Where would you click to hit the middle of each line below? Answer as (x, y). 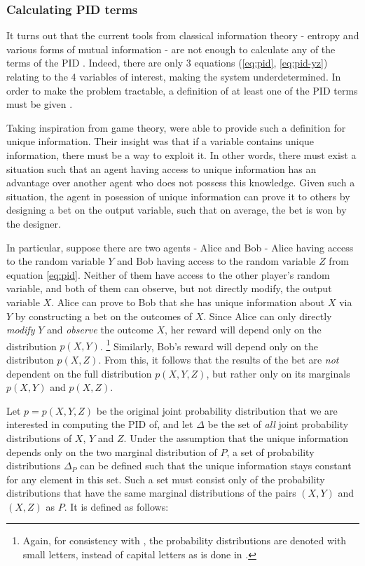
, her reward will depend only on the (243, 330)
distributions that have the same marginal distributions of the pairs (151, 493)
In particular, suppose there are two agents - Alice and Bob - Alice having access (180, 247)
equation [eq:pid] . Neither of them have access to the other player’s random (168, 274)
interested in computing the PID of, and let (100, 424)
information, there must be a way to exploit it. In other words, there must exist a (181, 154)
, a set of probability (270, 451)
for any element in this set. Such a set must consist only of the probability (166, 479)
